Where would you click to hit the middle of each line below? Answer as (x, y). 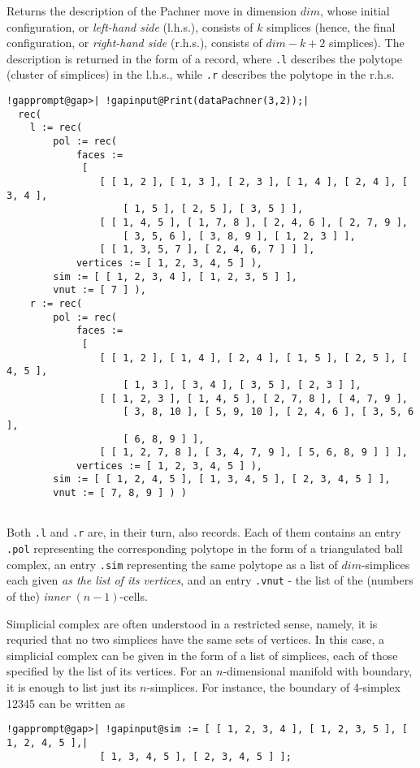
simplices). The (367, 43)
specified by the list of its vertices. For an (110, 671)
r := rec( (56, 303)
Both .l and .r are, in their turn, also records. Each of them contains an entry (204, 532)
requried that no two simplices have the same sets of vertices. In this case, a (195, 639)
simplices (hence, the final (331, 26)
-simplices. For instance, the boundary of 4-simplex (273, 687)
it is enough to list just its (71, 687)
